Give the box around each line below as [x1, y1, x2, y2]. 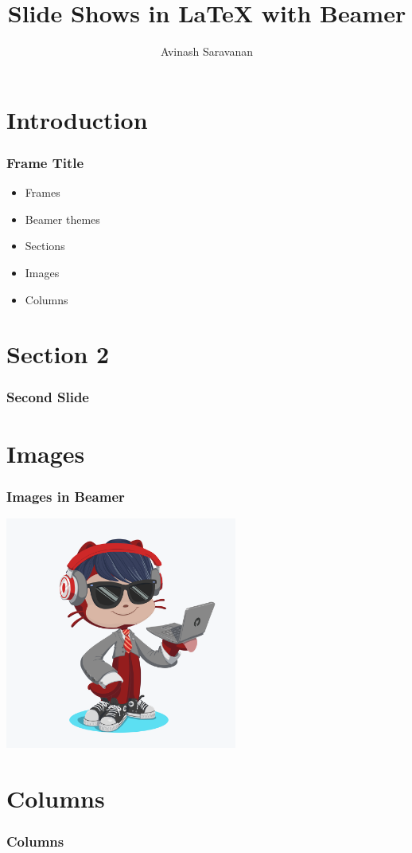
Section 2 [6, 338, 110, 370]
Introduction [6, 103, 148, 135]
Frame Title [6, 152, 84, 172]
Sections [25, 237, 65, 254]
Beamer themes [25, 210, 100, 227]
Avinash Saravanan [160, 43, 254, 60]
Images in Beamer [6, 486, 125, 506]
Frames [25, 184, 60, 201]
